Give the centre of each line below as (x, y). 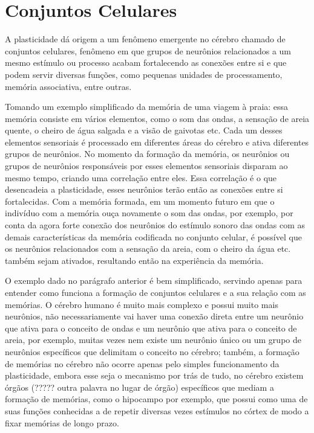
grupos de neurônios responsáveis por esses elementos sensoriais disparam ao (146, 166)
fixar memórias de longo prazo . (62, 422)
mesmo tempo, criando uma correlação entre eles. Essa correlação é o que (141, 177)
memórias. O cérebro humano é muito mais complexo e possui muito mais (142, 304)
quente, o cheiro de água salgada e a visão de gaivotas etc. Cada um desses (144, 130)
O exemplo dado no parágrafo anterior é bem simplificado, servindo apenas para (154, 281)
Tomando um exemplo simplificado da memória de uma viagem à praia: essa (147, 107)
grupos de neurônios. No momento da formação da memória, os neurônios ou (147, 154)
